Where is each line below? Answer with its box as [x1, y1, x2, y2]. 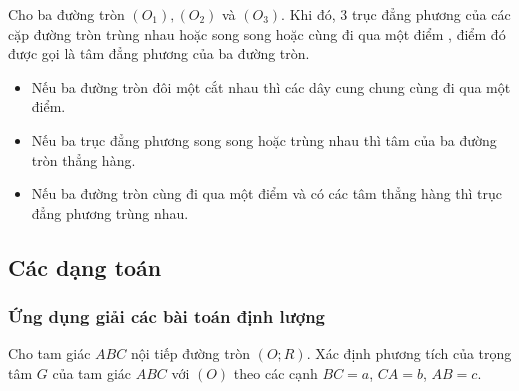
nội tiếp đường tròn [130, 343, 250, 364]
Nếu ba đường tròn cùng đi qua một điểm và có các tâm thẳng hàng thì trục [31, 183, 503, 204]
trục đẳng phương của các [351, 4, 511, 24]
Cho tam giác [8, 343, 91, 364]
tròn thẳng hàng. [31, 149, 136, 170]
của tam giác [52, 362, 131, 383]
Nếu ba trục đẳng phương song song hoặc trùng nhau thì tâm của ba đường [31, 129, 497, 150]
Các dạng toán [8, 251, 162, 282]
